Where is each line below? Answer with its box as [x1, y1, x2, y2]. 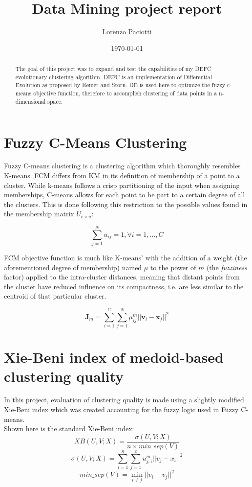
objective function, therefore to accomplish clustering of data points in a [33, 89, 217, 97]
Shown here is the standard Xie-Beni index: [4, 423, 134, 434]
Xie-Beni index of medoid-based [4, 347, 224, 367]
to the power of [150, 262, 196, 272]
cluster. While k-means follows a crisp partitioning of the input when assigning [4, 180, 240, 190]
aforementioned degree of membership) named [4, 262, 142, 272]
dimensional [15, 97, 46, 105]
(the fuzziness [206, 262, 247, 272]
